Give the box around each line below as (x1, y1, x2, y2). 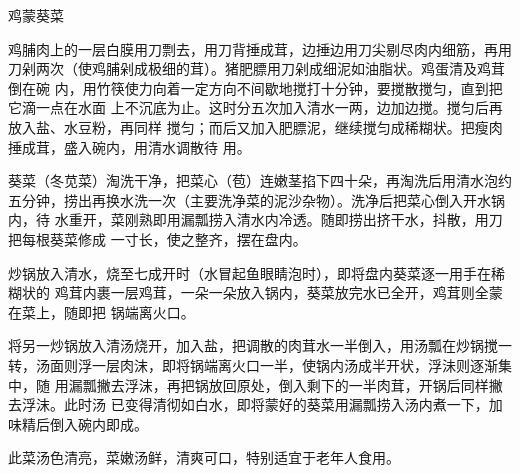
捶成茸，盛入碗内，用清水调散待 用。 (8, 136, 251, 157)
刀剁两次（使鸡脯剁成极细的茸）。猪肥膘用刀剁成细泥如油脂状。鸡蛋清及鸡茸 (8, 58, 505, 79)
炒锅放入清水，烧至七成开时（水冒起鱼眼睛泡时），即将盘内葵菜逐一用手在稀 (8, 262, 505, 283)
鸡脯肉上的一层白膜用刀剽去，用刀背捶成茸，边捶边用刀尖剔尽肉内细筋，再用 (8, 38, 512, 59)
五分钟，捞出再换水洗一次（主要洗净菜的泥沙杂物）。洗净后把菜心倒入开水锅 (8, 189, 505, 210)
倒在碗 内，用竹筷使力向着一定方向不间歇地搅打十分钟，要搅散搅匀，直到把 (8, 77, 503, 98)
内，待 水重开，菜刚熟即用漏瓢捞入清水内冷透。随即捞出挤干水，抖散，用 (8, 209, 489, 230)
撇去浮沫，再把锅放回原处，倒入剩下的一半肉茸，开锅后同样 (96, 374, 489, 395)
